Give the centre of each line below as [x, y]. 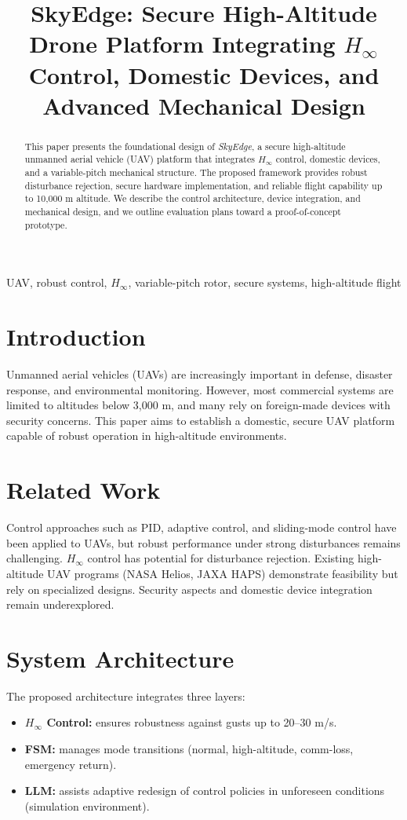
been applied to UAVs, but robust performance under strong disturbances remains [203, 542]
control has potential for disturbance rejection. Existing [221, 558]
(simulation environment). [87, 805]
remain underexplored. [60, 604]
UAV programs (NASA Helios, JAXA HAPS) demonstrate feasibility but [223, 573]
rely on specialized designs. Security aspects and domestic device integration [189, 589]
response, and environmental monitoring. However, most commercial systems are [200, 389]
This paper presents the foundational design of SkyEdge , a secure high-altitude [185, 146]
